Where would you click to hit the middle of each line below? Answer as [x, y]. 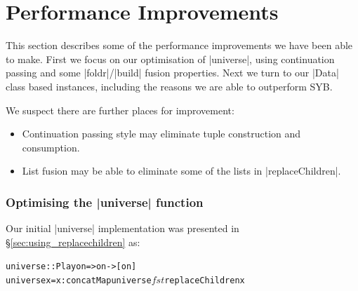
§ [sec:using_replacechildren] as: [73, 242]
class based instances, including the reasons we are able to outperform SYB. [169, 86]
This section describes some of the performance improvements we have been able [179, 45]
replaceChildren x [205, 280]
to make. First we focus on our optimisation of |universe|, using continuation [170, 59]
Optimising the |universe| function [105, 202]
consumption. [51, 147]
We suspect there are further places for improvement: [120, 110]
